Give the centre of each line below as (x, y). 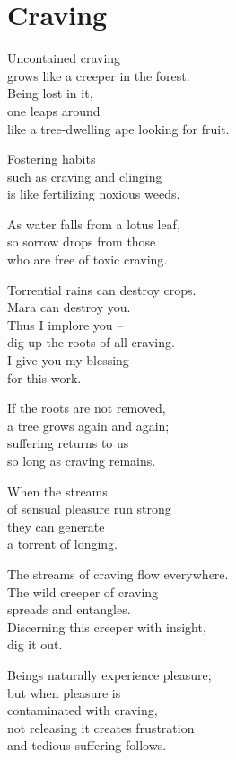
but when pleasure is (64, 692)
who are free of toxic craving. (87, 259)
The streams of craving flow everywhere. (118, 573)
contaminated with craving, (83, 710)
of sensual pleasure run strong (89, 509)
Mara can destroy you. (69, 307)
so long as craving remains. (82, 460)
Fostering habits (52, 159)
